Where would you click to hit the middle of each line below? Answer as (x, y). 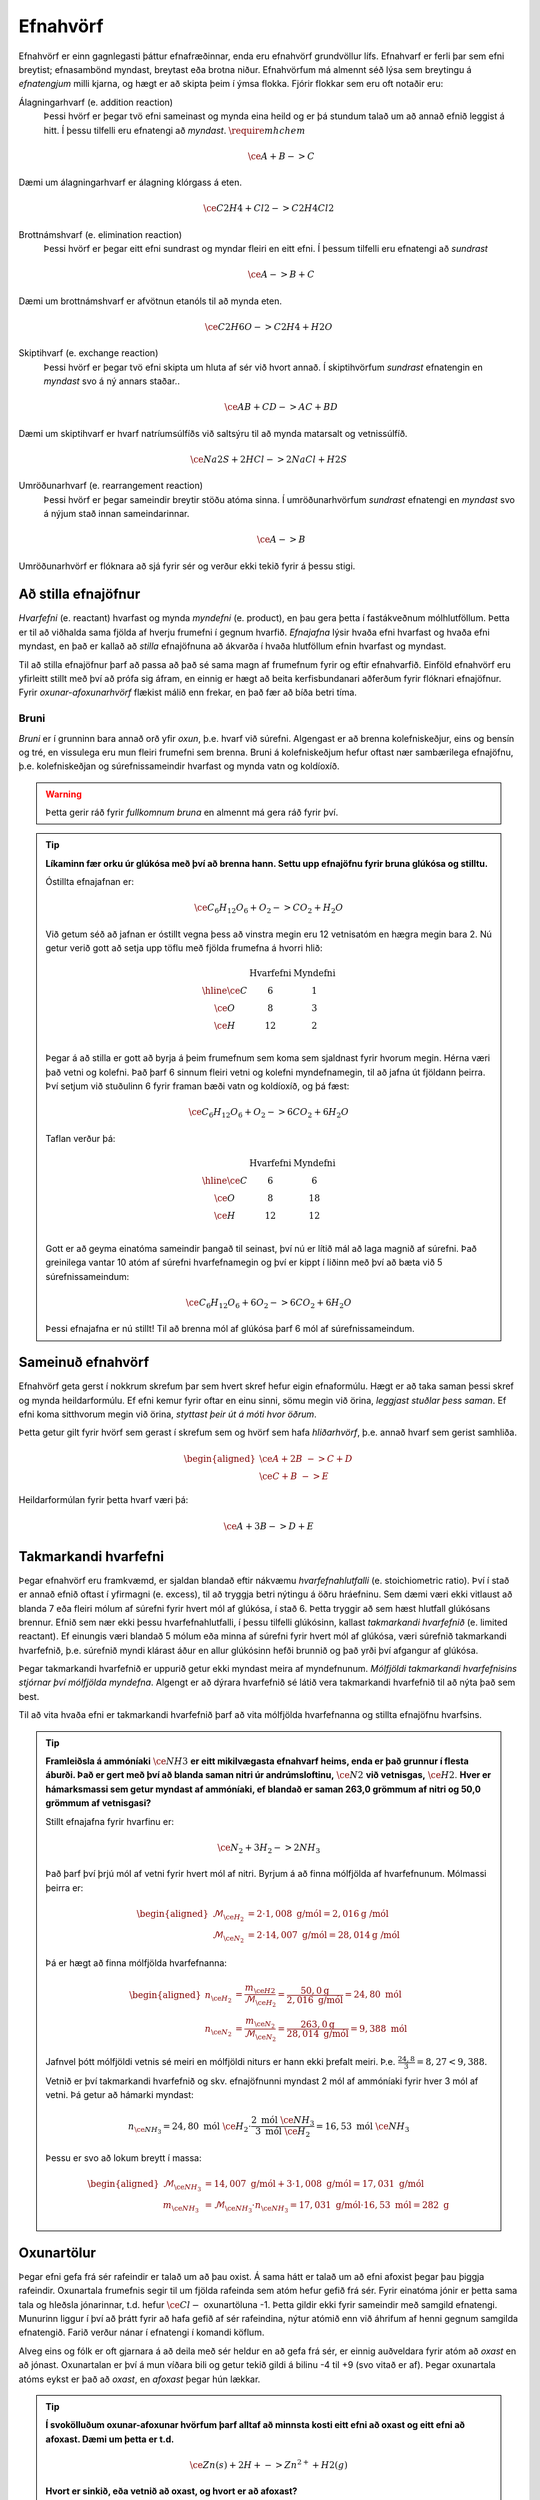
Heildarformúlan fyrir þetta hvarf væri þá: (103, 1500)
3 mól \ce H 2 (283, 2133)
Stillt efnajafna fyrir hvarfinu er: (110, 1821)
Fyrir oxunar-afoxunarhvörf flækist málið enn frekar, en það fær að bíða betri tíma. (187, 692)
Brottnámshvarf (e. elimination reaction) (100, 234)
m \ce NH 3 (180, 2207)
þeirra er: (64, 1887)
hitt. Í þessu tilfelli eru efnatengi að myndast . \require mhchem (174, 130)
